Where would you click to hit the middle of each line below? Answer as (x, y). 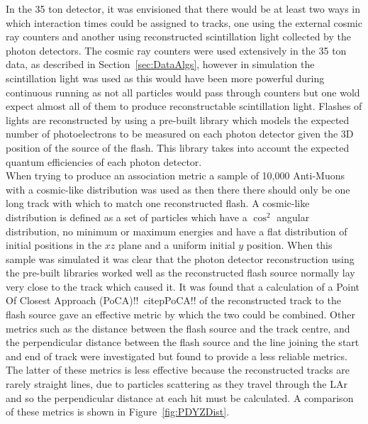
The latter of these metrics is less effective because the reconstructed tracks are (178, 370)
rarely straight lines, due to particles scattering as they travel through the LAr (177, 384)
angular (293, 217)
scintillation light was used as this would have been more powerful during (165, 78)
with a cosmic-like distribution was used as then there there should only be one (178, 189)
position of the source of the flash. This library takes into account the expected (178, 147)
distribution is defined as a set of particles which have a (127, 217)
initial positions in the (54, 245)
